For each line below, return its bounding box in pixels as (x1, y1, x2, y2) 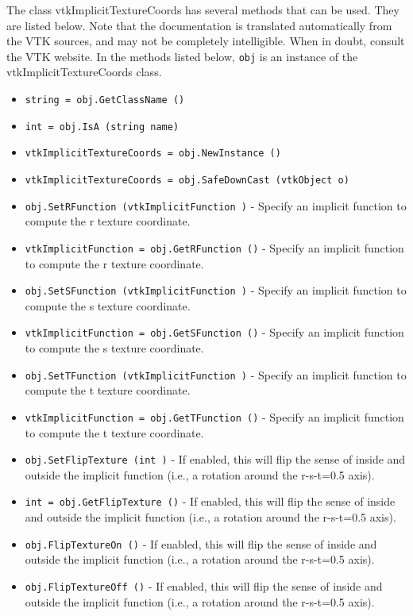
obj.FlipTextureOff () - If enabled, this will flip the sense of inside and (25, 577, 383, 594)
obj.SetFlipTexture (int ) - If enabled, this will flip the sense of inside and (25, 451, 406, 468)
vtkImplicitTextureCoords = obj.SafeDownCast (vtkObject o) (25, 175, 349, 186)
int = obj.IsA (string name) (25, 121, 179, 133)
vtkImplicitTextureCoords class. (6, 64, 162, 80)
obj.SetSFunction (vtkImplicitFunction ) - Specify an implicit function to (25, 282, 407, 298)
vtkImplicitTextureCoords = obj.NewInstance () (25, 148, 281, 160)
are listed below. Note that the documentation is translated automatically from (6, 17, 392, 33)
